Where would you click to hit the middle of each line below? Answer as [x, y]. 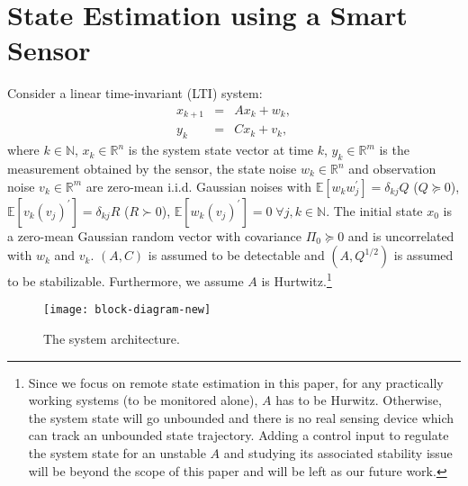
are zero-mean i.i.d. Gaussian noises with [199, 186]
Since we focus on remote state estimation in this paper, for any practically [236, 382]
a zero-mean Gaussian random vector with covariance [155, 235]
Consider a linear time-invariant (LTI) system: [135, 93]
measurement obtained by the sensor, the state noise [152, 169]
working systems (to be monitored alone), [143, 400]
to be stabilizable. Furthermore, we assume [126, 280]
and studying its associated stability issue [338, 453]
